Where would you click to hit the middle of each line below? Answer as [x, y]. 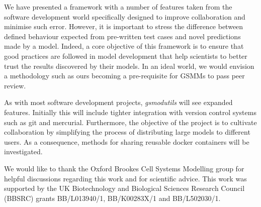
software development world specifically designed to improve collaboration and [125, 16]
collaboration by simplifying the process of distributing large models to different [127, 132]
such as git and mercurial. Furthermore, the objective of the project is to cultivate [130, 122]
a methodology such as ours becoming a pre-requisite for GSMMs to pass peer [124, 76]
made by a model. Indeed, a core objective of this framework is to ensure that [124, 46]
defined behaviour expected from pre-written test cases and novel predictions [122, 36]
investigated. [23, 151]
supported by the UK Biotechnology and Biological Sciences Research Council [124, 188]
